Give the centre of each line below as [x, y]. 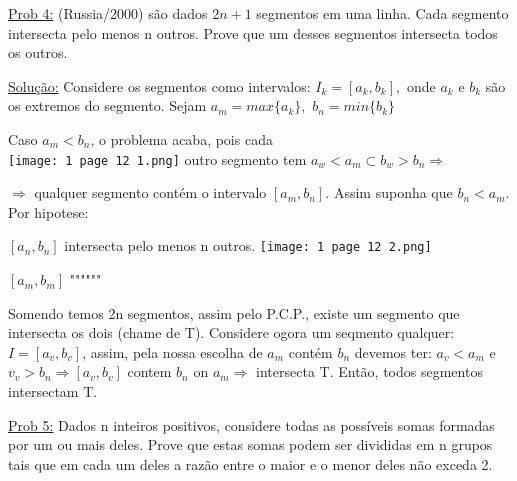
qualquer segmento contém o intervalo [150, 192]
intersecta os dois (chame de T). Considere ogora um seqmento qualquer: [231, 332]
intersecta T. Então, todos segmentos [369, 371]
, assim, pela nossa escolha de [172, 351]
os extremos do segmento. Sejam [107, 105]
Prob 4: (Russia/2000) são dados [108, 13]
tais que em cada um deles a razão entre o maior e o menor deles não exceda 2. [250, 463]
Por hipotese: [48, 211]
